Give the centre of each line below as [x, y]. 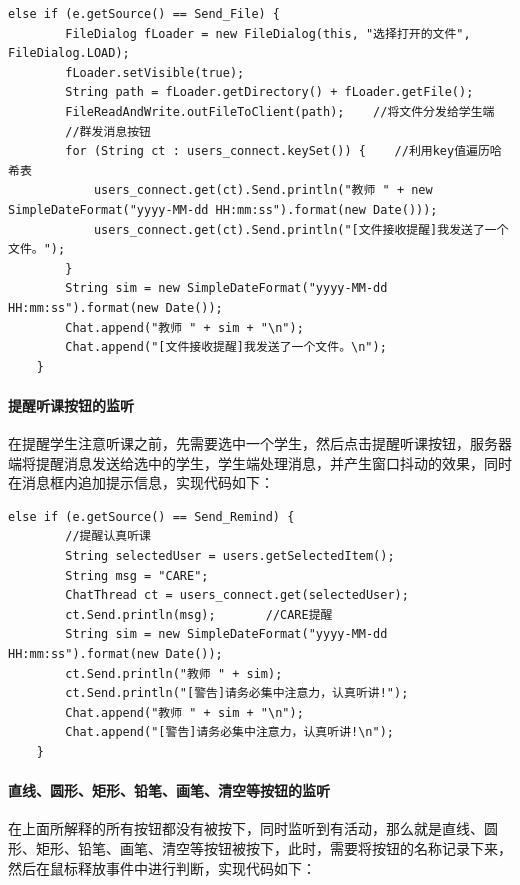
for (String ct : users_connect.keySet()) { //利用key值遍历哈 [283, 151]
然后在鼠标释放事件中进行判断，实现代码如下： [162, 867]
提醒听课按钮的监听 [71, 404]
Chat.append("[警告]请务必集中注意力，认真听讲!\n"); [229, 732]
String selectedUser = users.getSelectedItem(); [230, 556]
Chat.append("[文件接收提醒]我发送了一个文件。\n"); [226, 347]
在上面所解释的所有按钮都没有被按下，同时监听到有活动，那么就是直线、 [246, 828]
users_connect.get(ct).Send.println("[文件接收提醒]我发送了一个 [301, 229]
